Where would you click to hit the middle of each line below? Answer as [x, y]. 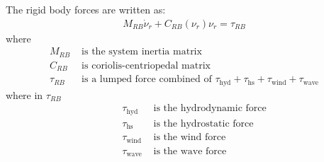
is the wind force [190, 138]
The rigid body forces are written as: [86, 9]
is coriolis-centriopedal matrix [146, 65]
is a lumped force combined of [147, 80]
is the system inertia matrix [142, 52]
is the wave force [190, 151]
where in [24, 94]
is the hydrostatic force [203, 123]
